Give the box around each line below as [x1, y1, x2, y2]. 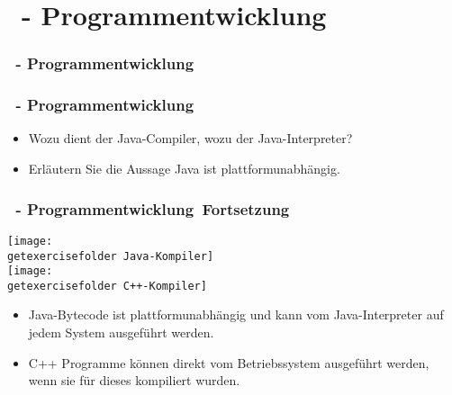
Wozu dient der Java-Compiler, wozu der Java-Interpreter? [28, 129, 353, 148]
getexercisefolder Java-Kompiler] [7, 249, 214, 263]
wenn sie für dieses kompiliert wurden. [28, 371, 240, 390]
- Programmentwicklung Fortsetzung [15, 197, 290, 220]
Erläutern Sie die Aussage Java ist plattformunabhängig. [28, 159, 340, 178]
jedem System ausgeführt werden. [28, 323, 214, 342]
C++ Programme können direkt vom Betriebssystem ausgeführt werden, [28, 353, 429, 372]
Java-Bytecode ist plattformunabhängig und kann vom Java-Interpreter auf [28, 305, 444, 324]
